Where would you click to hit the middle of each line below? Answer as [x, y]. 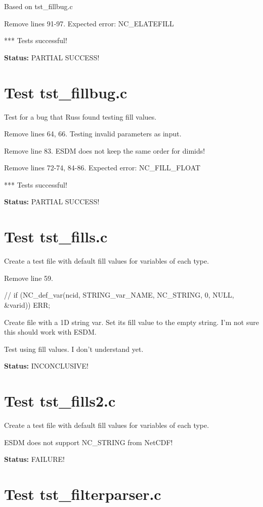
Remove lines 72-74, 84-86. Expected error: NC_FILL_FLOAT [102, 168]
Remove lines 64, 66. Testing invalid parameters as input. [93, 134]
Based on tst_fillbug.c [38, 6]
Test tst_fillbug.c [66, 92]
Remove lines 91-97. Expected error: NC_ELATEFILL [89, 23]
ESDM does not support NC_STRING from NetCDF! [89, 442]
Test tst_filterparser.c [83, 494]
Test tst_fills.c [56, 237]
